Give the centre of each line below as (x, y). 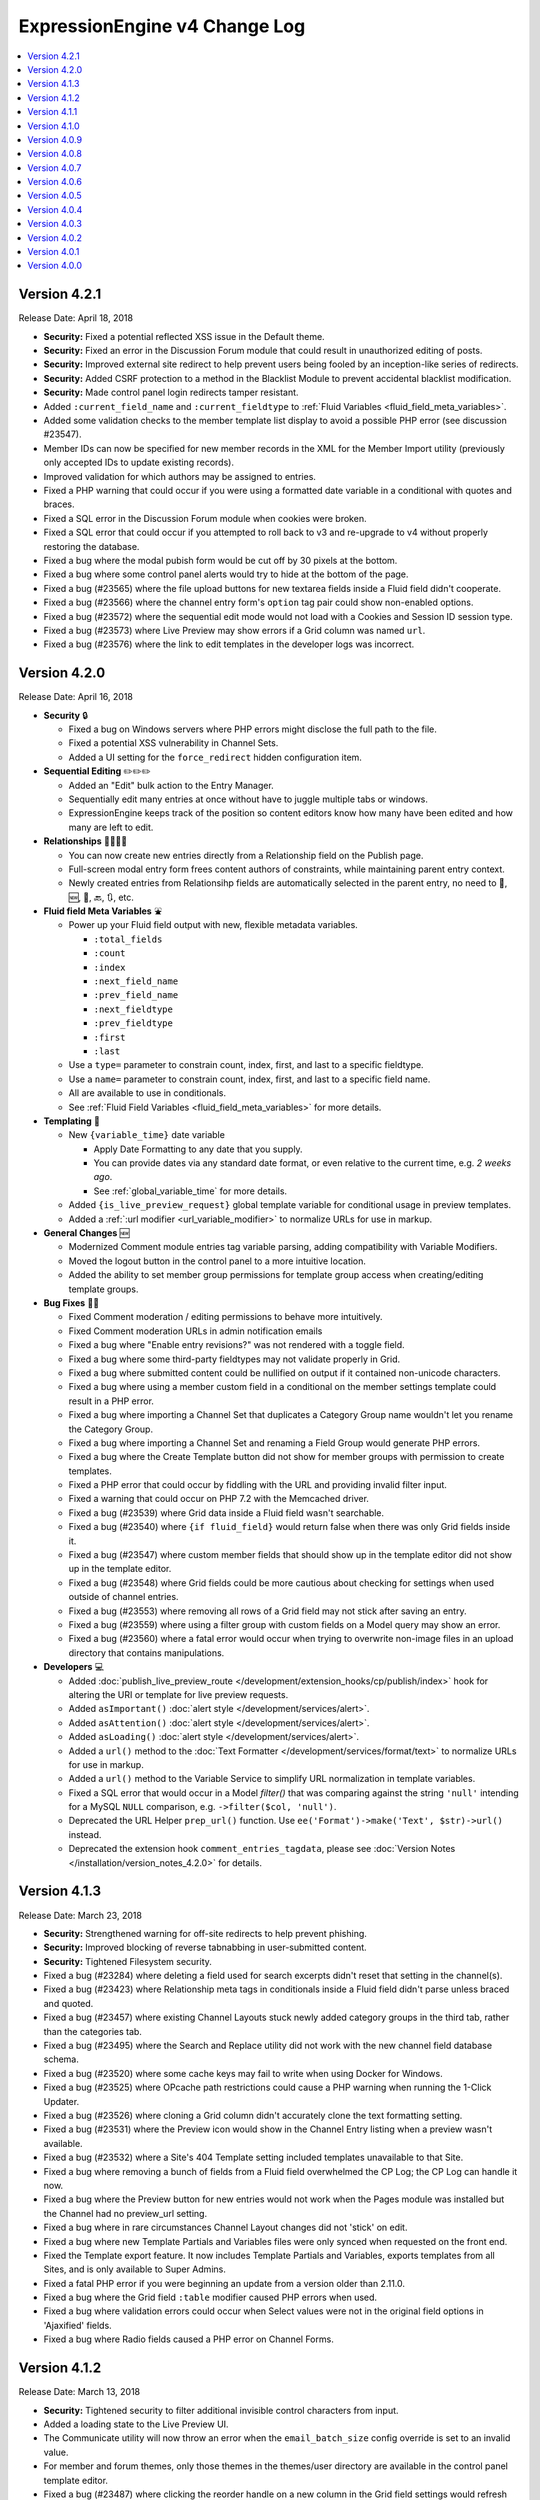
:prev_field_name (136, 995)
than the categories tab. (92, 2031)
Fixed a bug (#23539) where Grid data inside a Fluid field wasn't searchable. (226, 1512)
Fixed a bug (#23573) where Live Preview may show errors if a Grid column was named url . (234, 630)
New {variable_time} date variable (146, 1135)
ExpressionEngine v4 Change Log (162, 26)
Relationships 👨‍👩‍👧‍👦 (85, 841)
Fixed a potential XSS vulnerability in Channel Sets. (173, 743)
